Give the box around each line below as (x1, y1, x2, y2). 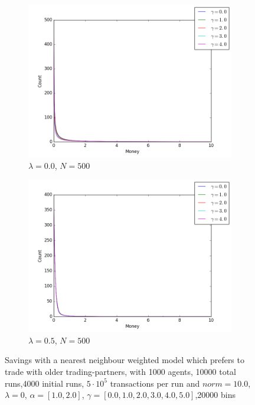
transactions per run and (110, 377, 200, 389)
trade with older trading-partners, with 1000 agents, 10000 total (5, 365, 236, 377)
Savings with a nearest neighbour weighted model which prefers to (5, 354, 244, 366)
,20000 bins (195, 388, 236, 401)
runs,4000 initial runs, (5, 377, 84, 389)
